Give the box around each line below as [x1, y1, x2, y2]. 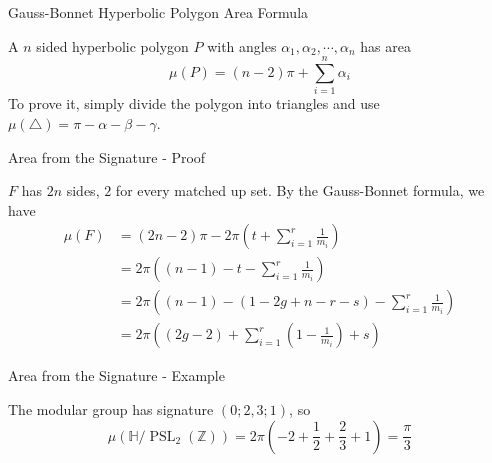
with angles [207, 35, 277, 56]
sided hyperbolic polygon [36, 35, 189, 56]
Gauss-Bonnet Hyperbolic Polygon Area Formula [8, 2, 309, 22]
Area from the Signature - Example [8, 365, 225, 386]
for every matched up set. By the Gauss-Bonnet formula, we [115, 180, 485, 201]
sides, [66, 180, 100, 201]
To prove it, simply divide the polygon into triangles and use [8, 93, 380, 114]
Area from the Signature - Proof [8, 146, 206, 167]
